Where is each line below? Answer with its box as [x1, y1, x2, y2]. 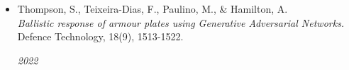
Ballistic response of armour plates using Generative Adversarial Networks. [17, 15, 345, 30]
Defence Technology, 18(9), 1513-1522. [17, 29, 184, 44]
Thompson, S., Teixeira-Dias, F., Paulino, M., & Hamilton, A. [17, 1, 288, 16]
